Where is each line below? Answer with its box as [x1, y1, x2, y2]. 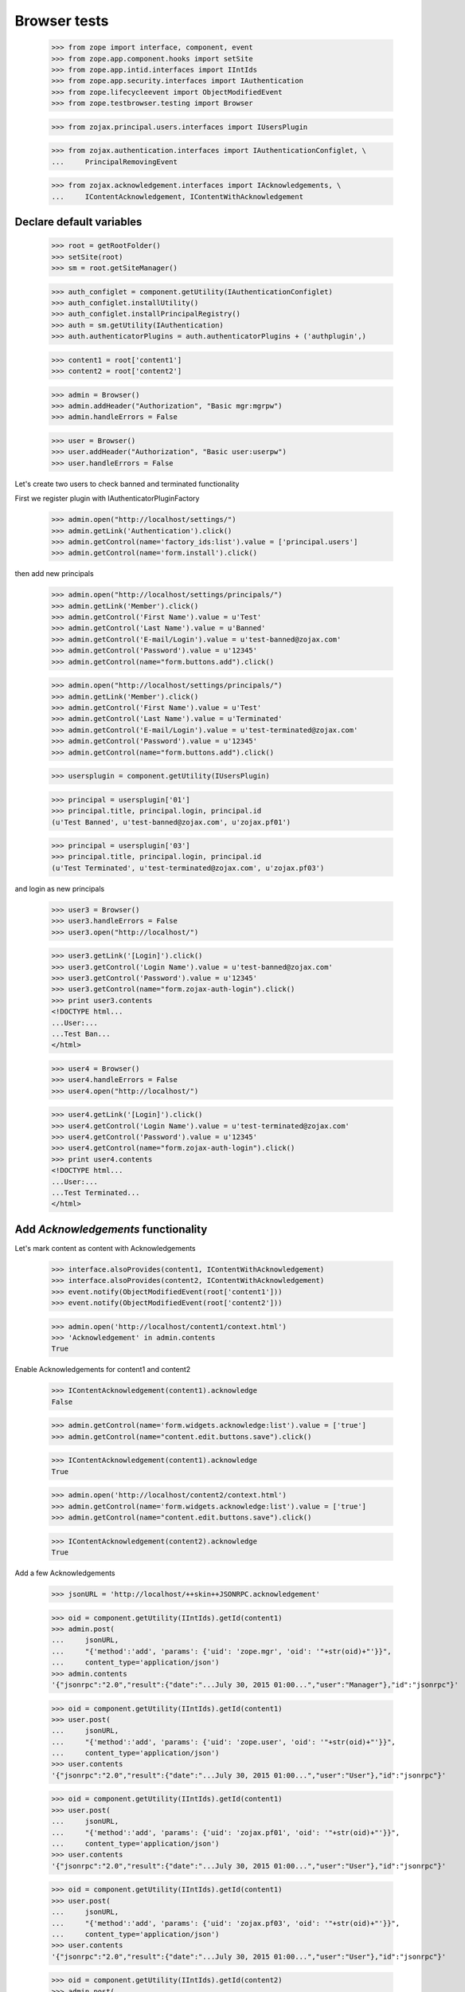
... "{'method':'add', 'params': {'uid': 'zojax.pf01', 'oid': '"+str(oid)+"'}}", [51, 1828, 401, 1837]
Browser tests [14, 12, 109, 29]
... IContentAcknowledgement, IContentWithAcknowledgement [51, 192, 304, 201]
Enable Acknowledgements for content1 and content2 [14, 1365, 191, 1374]
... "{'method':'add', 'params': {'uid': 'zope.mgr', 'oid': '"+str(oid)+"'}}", [51, 1646, 392, 1656]
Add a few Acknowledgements [14, 1568, 115, 1578]
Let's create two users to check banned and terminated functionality [14, 479, 240, 488]
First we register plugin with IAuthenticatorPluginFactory [14, 494, 200, 504]
